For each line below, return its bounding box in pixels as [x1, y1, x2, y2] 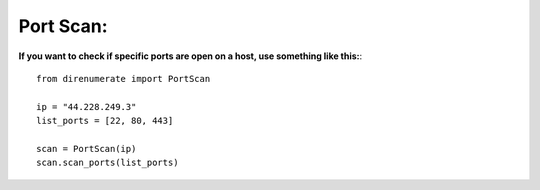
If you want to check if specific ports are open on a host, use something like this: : [18, 50, 363, 62]
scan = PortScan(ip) [36, 143, 137, 154]
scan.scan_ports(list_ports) [36, 157, 179, 169]
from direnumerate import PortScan [36, 73, 211, 84]
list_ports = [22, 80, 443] [36, 115, 174, 127]
